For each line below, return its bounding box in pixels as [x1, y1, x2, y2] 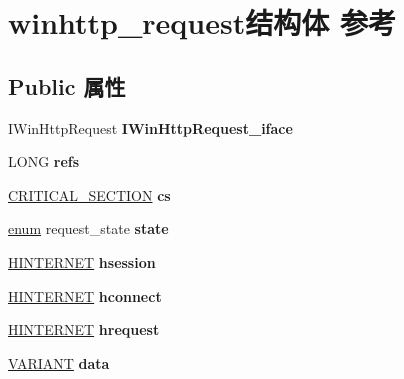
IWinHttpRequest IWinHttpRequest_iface [8, 117, 293, 138]
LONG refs [8, 151, 80, 172]
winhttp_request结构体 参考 [8, 2, 396, 43]
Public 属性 [8, 70, 126, 101]
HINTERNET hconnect [8, 285, 162, 306]
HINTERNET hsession [8, 251, 156, 272]
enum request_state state [8, 218, 169, 239]
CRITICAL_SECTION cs [8, 184, 171, 205]
